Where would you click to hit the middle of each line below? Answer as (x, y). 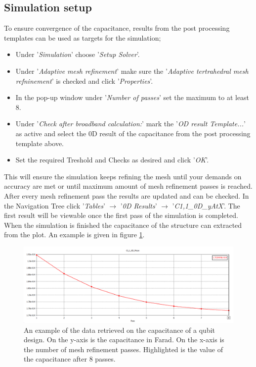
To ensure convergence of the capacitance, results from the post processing (117, 28)
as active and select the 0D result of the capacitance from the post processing (133, 133)
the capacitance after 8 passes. (70, 359)
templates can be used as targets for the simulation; (83, 37)
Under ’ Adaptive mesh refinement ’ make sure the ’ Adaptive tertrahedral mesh (132, 71)
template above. (40, 143)
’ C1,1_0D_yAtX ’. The (206, 205)
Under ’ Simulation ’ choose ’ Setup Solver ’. (78, 54)
